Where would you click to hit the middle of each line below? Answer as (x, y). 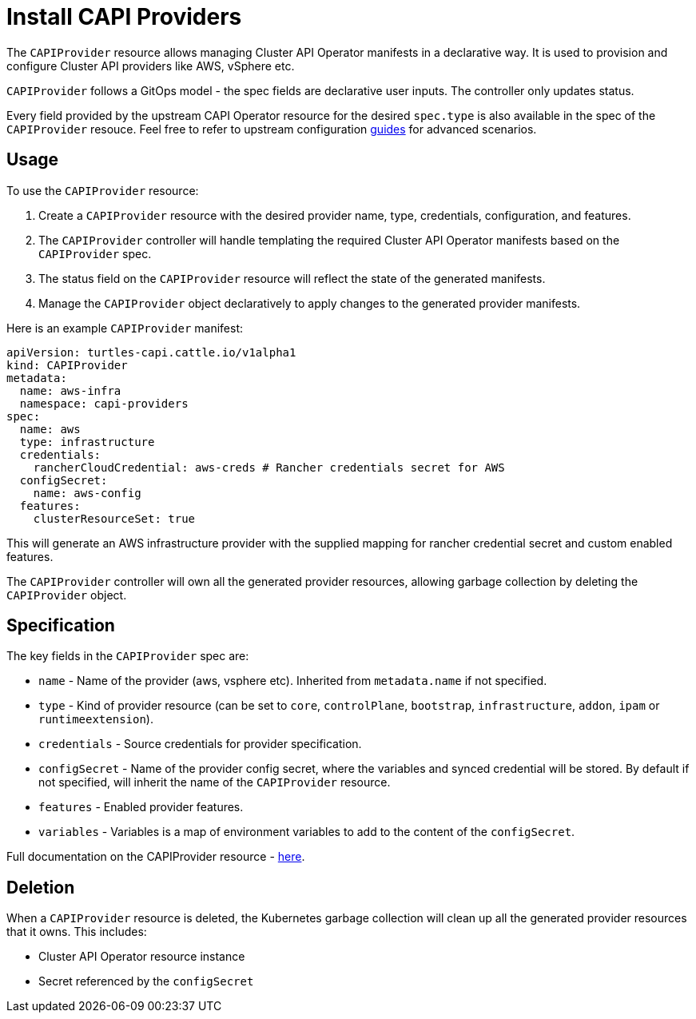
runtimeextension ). (96, 719)
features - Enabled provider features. (141, 807)
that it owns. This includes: (77, 932)
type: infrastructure (87, 442)
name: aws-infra (70, 390)
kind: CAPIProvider (67, 365)
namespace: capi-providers (104, 403)
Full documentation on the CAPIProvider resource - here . (156, 857)
